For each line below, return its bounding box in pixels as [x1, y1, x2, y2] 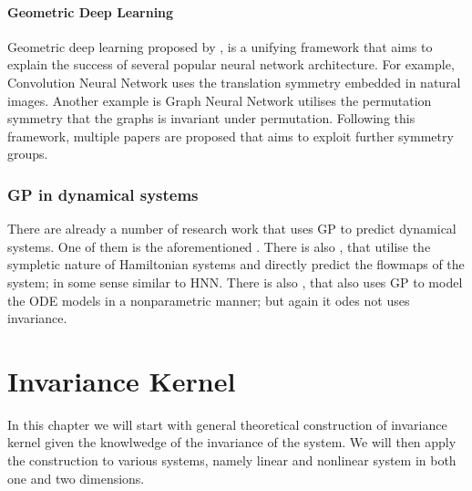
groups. [7, 144, 48, 163]
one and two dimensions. [7, 468, 145, 487]
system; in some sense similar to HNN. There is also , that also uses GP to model [7, 272, 463, 291]
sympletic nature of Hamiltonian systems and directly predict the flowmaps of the [7, 255, 465, 274]
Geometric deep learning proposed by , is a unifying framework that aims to [7, 37, 433, 56]
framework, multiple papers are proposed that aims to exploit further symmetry [7, 126, 454, 145]
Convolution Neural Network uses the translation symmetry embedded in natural [7, 72, 461, 91]
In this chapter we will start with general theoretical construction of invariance [7, 414, 447, 434]
